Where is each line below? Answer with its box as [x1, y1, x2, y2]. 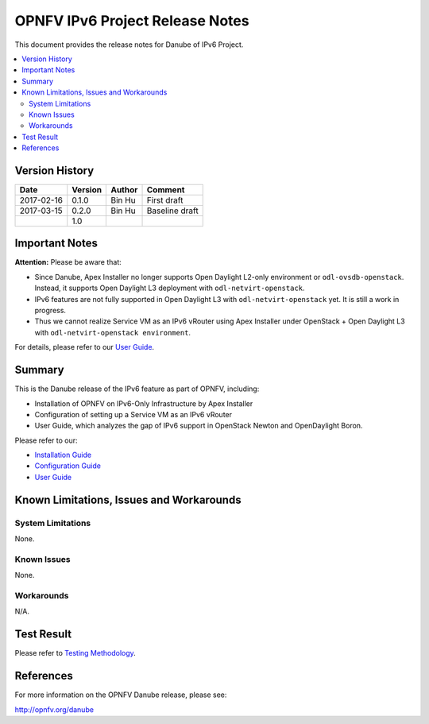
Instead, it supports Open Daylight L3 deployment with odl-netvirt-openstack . [34, 283, 305, 293]
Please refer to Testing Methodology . [14, 649, 137, 658]
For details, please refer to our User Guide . [14, 343, 155, 352]
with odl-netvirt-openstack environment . [34, 327, 191, 337]
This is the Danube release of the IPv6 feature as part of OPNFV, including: [14, 384, 260, 393]
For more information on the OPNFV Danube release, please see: [14, 690, 227, 699]
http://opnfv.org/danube [14, 704, 95, 714]
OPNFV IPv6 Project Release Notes [14, 12, 249, 29]
